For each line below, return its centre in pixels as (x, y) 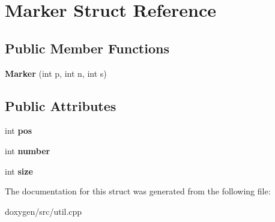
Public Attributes (61, 105)
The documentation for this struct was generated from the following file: (138, 191)
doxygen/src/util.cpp (44, 211)
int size (19, 171)
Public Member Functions (87, 48)
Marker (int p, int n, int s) (56, 73)
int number (28, 150)
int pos (19, 130)
